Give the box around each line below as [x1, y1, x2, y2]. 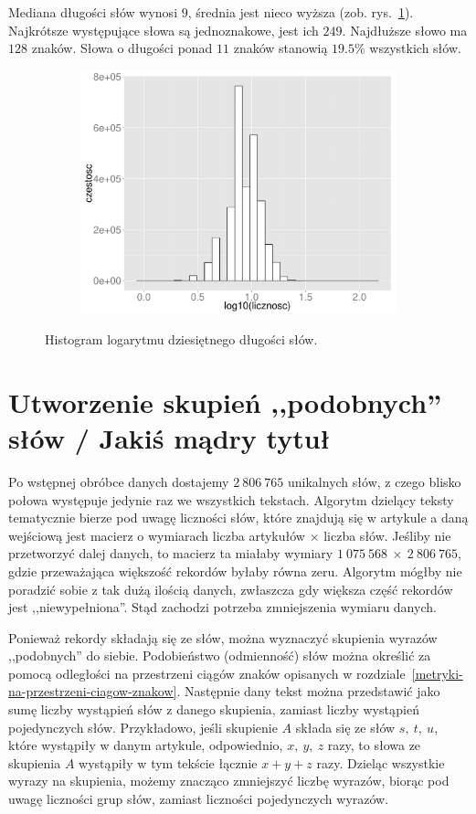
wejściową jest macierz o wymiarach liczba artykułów [8, 525, 305, 544]
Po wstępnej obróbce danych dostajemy [8, 471, 229, 491]
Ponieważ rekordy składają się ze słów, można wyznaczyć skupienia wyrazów [8, 628, 438, 647]
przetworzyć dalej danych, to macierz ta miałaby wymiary [8, 544, 333, 563]
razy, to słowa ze [327, 735, 421, 755]
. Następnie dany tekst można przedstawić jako [176, 682, 440, 701]
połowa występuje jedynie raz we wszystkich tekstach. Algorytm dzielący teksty [8, 490, 454, 509]
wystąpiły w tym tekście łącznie [79, 753, 258, 772]
